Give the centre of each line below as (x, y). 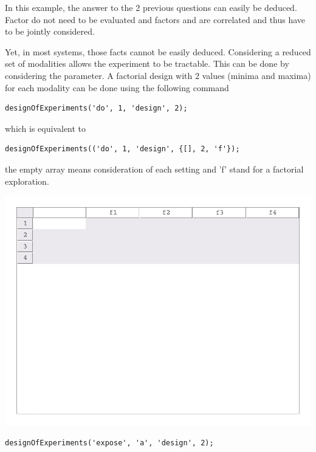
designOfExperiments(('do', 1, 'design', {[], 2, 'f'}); (122, 149)
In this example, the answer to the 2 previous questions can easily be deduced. (151, 7)
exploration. (27, 181)
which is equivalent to (46, 128)
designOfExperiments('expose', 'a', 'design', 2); (109, 443)
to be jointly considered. (50, 31)
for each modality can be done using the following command (117, 87)
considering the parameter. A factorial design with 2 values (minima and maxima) (158, 75)
